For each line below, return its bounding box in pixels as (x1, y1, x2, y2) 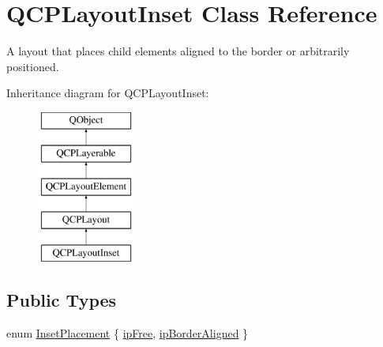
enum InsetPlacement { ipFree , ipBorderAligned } (6, 324, 249, 341)
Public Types (6, 287, 117, 311)
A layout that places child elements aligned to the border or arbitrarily (6, 43, 350, 59)
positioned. (6, 58, 59, 74)
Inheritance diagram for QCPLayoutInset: (6, 85, 209, 101)
